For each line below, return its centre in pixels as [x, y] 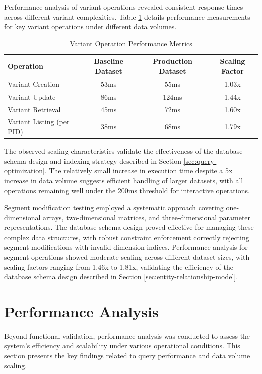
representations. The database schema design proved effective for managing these [129, 227]
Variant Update [32, 96]
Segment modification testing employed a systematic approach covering [114, 207]
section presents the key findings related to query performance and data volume [127, 356]
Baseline [109, 61]
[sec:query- [200, 160]
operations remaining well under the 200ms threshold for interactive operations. [127, 190]
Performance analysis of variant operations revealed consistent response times [124, 7]
